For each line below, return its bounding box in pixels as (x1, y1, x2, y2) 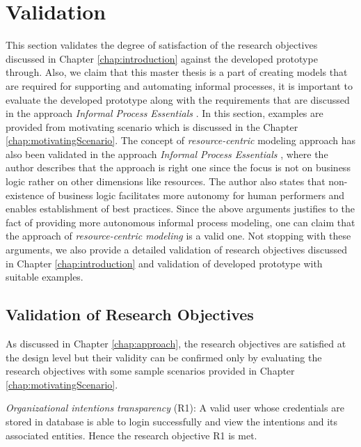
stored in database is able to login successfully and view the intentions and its (6, 414, 338, 428)
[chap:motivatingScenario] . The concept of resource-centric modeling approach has (6, 133, 356, 148)
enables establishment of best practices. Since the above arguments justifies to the (6, 201, 355, 216)
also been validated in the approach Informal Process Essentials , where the (6, 146, 328, 161)
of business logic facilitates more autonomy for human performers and (47, 187, 345, 202)
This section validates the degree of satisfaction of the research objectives (6, 38, 318, 52)
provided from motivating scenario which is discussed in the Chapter (6, 119, 298, 134)
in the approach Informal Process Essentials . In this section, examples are (6, 106, 323, 120)
